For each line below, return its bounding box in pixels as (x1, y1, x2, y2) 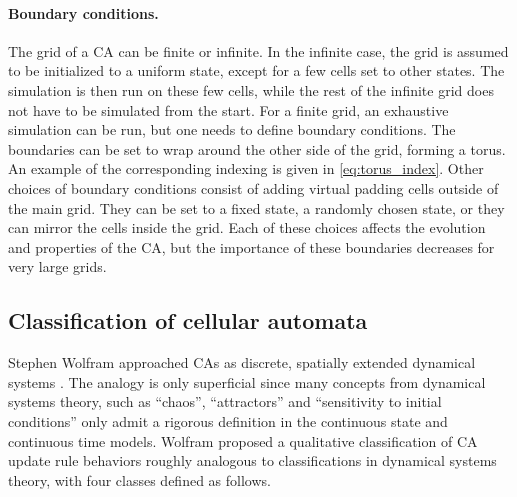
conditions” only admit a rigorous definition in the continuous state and (8, 410, 448, 431)
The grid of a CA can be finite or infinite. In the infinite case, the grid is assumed (8, 40, 509, 61)
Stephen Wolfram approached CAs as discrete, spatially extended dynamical (8, 352, 476, 373)
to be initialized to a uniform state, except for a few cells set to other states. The (8, 60, 505, 81)
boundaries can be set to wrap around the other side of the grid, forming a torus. (8, 138, 506, 159)
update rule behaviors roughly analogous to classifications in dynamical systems (8, 450, 497, 471)
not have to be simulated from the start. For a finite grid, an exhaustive (8, 99, 449, 120)
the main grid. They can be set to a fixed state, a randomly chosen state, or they (8, 197, 505, 218)
